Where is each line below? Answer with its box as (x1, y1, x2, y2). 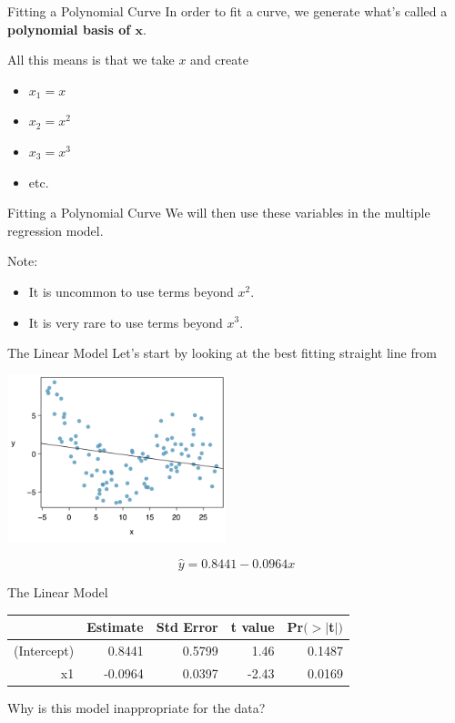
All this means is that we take (7, 50, 175, 69)
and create (190, 50, 248, 69)
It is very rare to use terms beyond (28, 312, 223, 331)
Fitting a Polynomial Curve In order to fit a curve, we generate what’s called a (7, 2, 448, 20)
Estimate (86, 617, 144, 636)
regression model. (7, 220, 104, 239)
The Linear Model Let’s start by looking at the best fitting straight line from (7, 343, 437, 362)
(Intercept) (14, 641, 75, 660)
